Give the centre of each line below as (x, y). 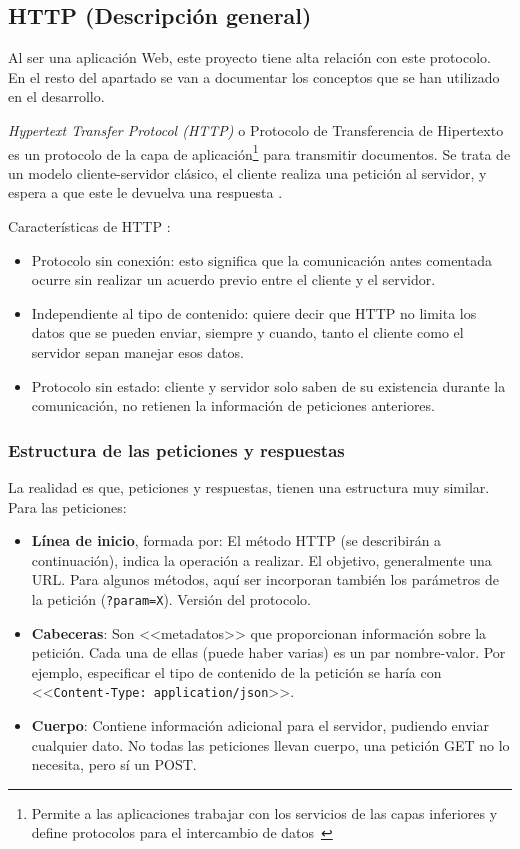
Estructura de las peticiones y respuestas (176, 449)
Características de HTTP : (89, 226)
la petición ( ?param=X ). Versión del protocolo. (171, 598)
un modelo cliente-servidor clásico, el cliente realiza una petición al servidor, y (247, 172)
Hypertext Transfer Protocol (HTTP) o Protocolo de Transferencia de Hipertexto (256, 129)
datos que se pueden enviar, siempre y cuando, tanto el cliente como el (247, 332)
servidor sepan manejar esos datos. (137, 351)
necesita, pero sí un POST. (114, 764)
